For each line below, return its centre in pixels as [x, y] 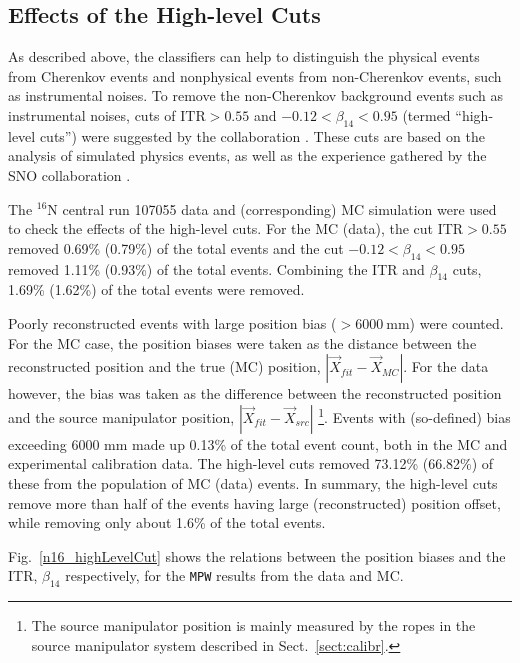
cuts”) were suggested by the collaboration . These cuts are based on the [262, 135]
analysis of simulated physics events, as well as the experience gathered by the [247, 155]
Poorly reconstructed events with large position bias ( [172, 322]
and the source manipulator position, [121, 416]
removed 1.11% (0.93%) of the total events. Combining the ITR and [216, 268]
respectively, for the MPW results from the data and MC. [234, 575]
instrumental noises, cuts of [92, 114]
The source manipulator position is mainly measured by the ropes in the [253, 625]
